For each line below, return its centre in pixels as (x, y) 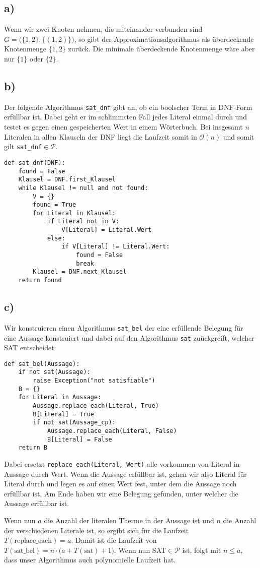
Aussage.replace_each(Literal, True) (96, 406)
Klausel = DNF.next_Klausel (80, 272)
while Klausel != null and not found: (83, 188)
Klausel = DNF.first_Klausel (67, 180)
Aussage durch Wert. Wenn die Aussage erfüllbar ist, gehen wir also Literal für (125, 474)
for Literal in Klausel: (74, 213)
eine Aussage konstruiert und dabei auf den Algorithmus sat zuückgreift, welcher (129, 337)
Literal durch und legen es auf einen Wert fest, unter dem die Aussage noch (120, 484)
